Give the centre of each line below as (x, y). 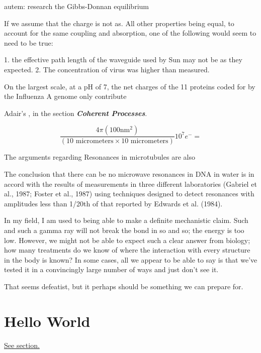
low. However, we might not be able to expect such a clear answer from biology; (127, 240)
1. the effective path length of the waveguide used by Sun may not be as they (123, 60)
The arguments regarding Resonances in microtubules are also (100, 157)
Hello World (47, 321)
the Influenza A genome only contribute (65, 96)
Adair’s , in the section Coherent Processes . (76, 113)
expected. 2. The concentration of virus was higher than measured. (107, 69)
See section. (22, 345)
